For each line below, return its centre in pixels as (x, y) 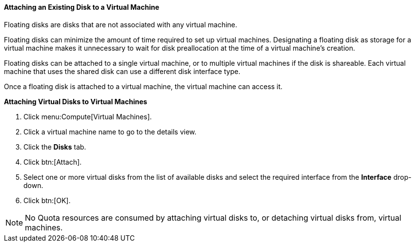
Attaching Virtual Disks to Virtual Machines (76, 101)
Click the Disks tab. (55, 147)
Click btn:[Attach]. (53, 162)
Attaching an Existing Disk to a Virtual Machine (82, 7)
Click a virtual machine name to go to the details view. (110, 132)
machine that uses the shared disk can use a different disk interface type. (122, 71)
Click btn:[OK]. (47, 200)
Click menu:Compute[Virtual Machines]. (88, 116)
